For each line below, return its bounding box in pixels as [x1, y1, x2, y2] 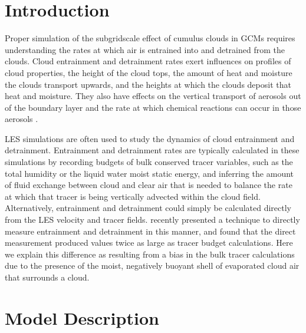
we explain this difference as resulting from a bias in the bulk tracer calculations [5, 248, 295, 260]
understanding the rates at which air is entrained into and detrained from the [5, 43, 285, 55]
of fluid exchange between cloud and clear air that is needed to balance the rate [5, 179, 292, 191]
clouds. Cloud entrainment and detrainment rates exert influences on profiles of [5, 55, 291, 67]
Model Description [5, 305, 159, 329]
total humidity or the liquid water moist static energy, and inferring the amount [5, 167, 294, 179]
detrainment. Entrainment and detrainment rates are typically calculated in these [5, 144, 300, 156]
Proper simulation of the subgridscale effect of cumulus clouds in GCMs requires [5, 32, 295, 44]
